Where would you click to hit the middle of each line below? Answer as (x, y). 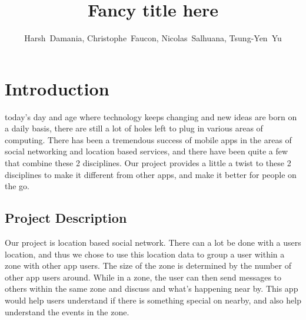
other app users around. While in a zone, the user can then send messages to (143, 277)
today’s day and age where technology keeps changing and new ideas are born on (151, 116)
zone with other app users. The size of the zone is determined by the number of (148, 265)
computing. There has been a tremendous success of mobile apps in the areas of (148, 139)
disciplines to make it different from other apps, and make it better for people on (151, 174)
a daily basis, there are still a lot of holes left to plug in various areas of (134, 128)
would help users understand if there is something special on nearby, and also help (153, 300)
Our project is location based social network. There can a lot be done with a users (153, 243)
